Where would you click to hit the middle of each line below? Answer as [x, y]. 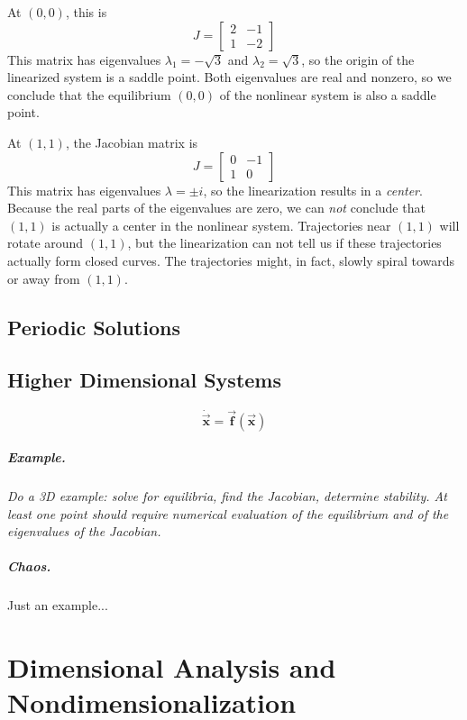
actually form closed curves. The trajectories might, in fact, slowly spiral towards [231, 260]
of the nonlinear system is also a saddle [328, 94]
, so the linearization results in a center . [313, 190]
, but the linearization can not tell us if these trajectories [284, 243]
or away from [44, 278]
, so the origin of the [358, 59]
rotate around [46, 243]
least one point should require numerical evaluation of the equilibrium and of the [228, 513]
